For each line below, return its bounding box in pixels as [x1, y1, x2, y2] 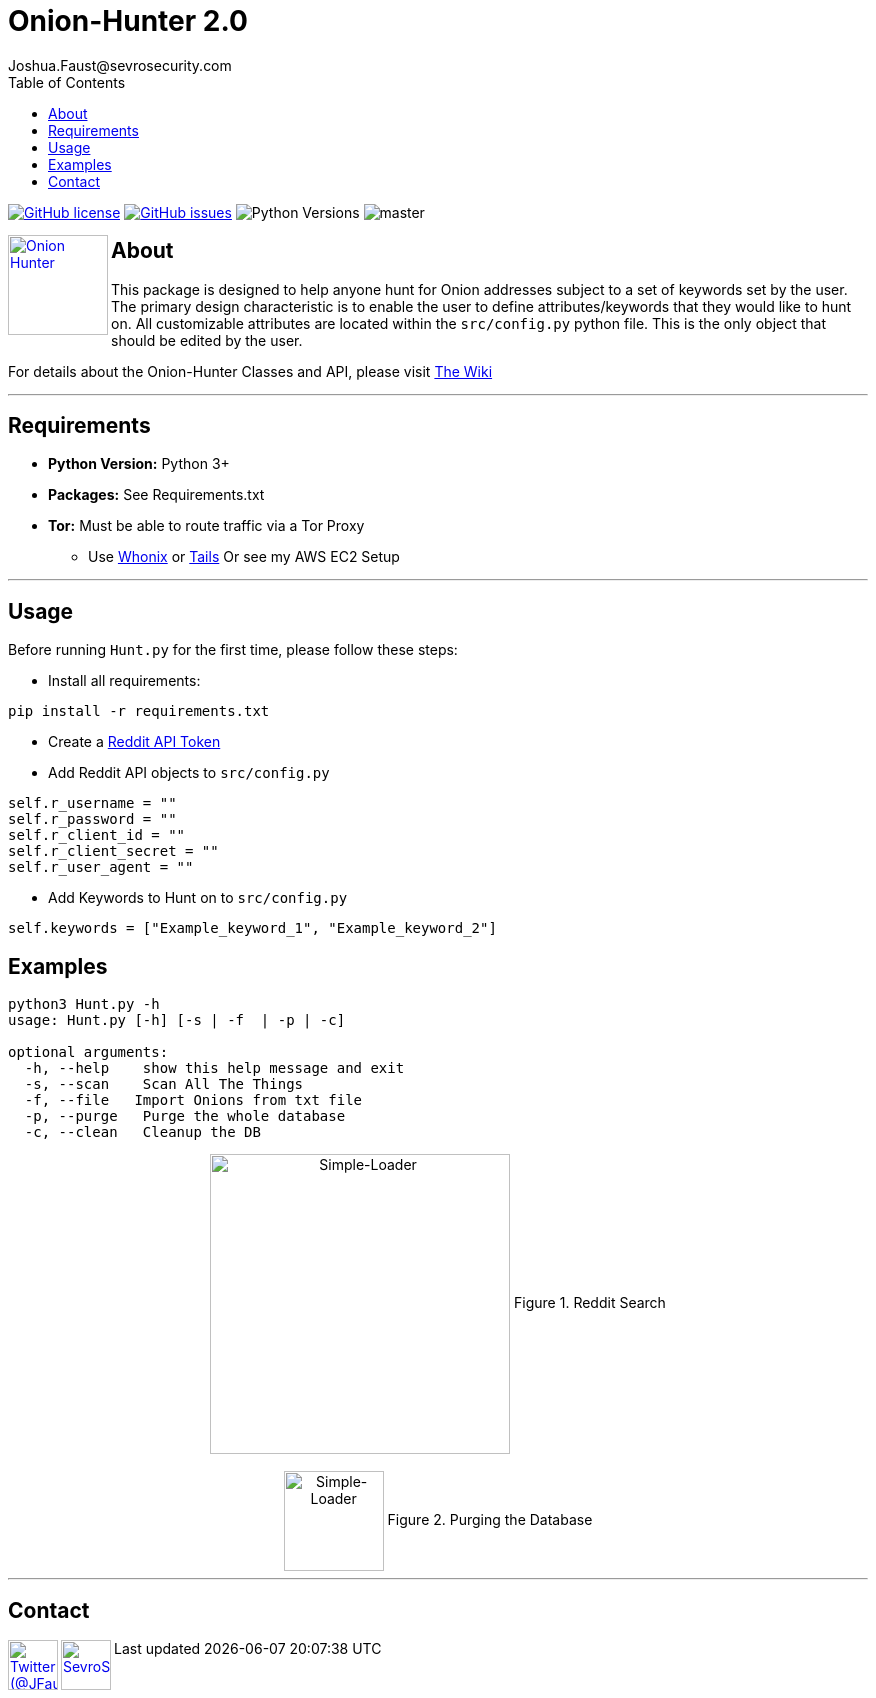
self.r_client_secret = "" [8, 843, 219, 860]
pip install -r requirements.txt [8, 703, 270, 720]
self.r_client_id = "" [8, 827, 186, 844]
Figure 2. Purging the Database [387, 1510, 593, 1528]
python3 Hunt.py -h [8, 996, 160, 1013]
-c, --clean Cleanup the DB [24, 1124, 261, 1141]
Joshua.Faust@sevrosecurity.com [8, 56, 232, 74]
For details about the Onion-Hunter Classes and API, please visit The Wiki [8, 362, 493, 380]
